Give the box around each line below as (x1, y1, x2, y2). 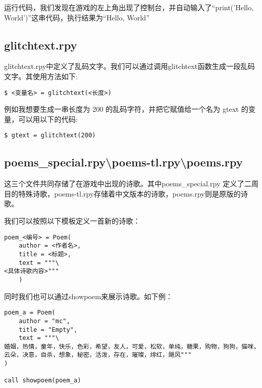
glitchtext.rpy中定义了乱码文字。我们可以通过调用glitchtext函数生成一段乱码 (4, 61, 255, 71)
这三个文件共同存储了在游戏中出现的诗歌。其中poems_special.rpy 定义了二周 (4, 178, 259, 189)
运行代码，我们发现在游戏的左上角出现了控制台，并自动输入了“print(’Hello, (4, 2, 254, 12)
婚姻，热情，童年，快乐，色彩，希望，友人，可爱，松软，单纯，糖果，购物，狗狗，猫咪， (4, 343, 260, 350)
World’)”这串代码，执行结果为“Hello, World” (4, 12, 150, 22)
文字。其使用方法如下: (4, 70, 78, 81)
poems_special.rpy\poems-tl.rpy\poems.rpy (4, 154, 243, 170)
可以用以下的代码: (18, 113, 78, 124)
